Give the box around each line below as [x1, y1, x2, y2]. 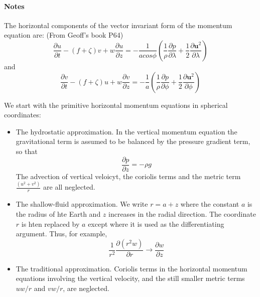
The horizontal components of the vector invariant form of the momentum [4, 20, 232, 30]
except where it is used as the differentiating [88, 218, 224, 229]
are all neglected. [43, 182, 95, 192]
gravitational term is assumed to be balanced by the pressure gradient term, [16, 136, 250, 146]
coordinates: [4, 109, 41, 120]
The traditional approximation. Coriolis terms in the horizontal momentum [16, 263, 247, 273]
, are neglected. [63, 282, 109, 293]
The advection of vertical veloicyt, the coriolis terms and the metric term [16, 171, 241, 181]
